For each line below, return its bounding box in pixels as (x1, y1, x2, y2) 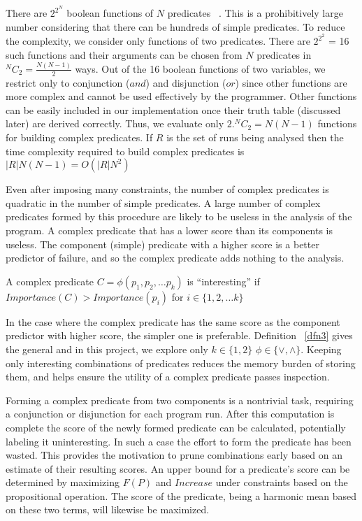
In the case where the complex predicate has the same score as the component (6, 314, 340, 329)
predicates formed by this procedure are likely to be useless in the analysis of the (6, 209, 352, 224)
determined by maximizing (6, 475, 120, 490)
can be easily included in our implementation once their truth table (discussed (6, 102, 341, 117)
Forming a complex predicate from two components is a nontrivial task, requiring (6, 392, 354, 407)
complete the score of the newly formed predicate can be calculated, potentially (6, 420, 346, 434)
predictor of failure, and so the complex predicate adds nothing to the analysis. (6, 250, 345, 265)
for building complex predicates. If (6, 130, 153, 145)
